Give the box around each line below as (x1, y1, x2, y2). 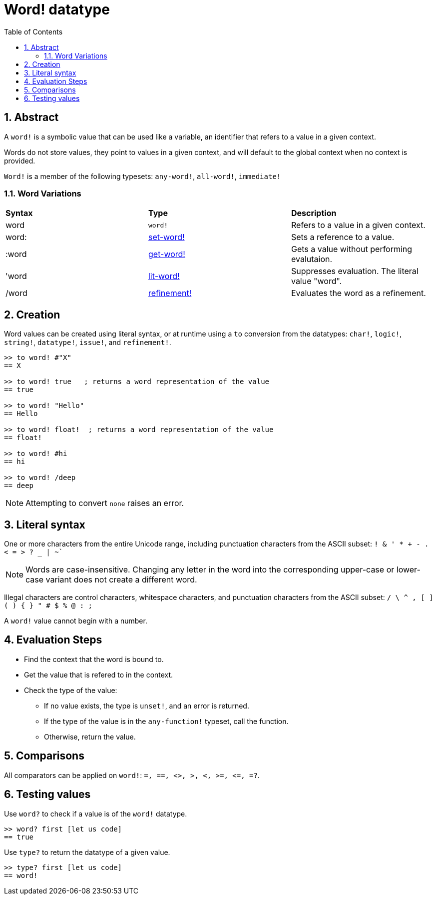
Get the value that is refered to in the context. (24, 670, 173, 679)
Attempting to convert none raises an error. (25, 498, 184, 508)
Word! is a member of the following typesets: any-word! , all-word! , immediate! (4, 171, 281, 180)
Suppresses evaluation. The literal (291, 266, 419, 276)
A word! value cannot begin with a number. (4, 616, 147, 625)
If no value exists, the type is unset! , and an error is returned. (44, 701, 249, 710)
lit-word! (148, 271, 180, 281)
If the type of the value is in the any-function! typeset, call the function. (44, 716, 289, 725)
